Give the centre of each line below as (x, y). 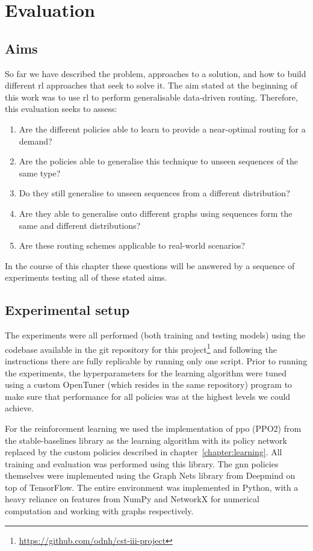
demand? (36, 141)
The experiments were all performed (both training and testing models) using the (155, 335)
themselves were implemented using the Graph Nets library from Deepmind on (150, 475)
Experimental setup (67, 310)
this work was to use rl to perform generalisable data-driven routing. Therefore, (151, 97)
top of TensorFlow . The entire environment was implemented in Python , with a (152, 487)
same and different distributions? (80, 225)
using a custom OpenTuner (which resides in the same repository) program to (149, 384)
